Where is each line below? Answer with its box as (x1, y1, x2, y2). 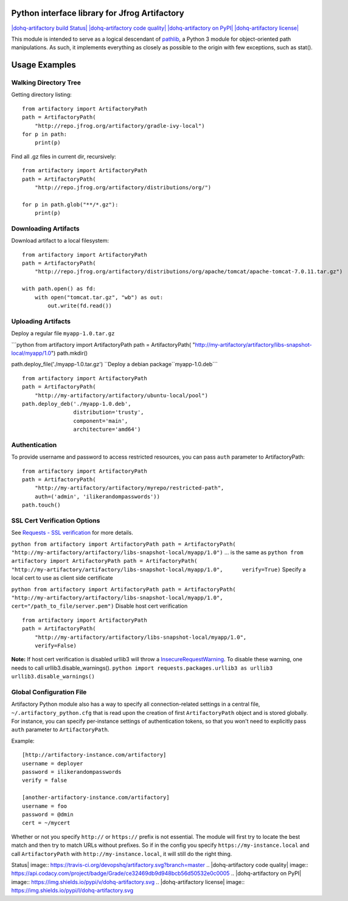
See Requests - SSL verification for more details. (11, 529, 133, 537)
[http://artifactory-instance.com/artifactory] (22, 751, 167, 759)
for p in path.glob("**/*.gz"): (22, 201, 119, 208)
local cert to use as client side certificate (11, 574, 113, 582)
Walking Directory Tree (11, 78, 82, 87)
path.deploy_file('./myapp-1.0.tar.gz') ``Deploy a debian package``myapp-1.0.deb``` (11, 361, 218, 368)
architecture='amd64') (73, 426, 141, 433)
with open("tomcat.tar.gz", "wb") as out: (34, 294, 164, 301)
